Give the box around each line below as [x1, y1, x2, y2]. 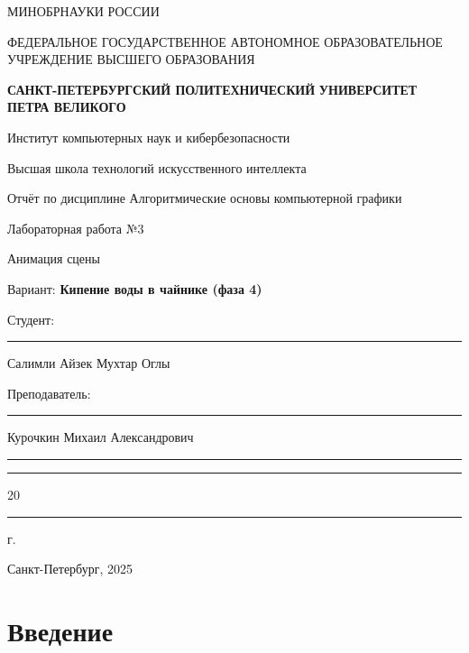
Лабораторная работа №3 [7, 218, 144, 237]
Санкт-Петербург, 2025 [7, 559, 133, 578]
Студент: [7, 309, 55, 328]
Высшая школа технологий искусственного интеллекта [7, 158, 307, 177]
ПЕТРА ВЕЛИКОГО [7, 97, 126, 116]
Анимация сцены [7, 249, 100, 268]
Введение [7, 612, 114, 648]
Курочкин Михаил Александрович [7, 428, 194, 446]
